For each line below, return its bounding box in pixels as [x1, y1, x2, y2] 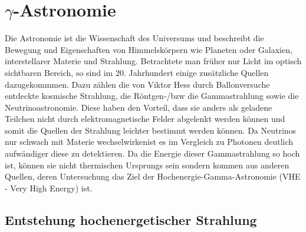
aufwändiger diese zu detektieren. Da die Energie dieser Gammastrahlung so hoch [5, 147, 300, 160]
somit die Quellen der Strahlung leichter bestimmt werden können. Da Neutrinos [5, 124, 297, 136]
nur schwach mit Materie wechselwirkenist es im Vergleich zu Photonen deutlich [5, 135, 294, 148]
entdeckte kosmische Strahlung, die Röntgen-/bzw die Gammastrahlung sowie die [5, 90, 299, 102]
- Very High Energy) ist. [5, 181, 93, 194]
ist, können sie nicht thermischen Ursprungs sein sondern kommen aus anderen [5, 158, 289, 171]
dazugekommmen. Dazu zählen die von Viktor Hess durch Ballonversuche [5, 78, 270, 90]
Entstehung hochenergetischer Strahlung [5, 210, 257, 228]
